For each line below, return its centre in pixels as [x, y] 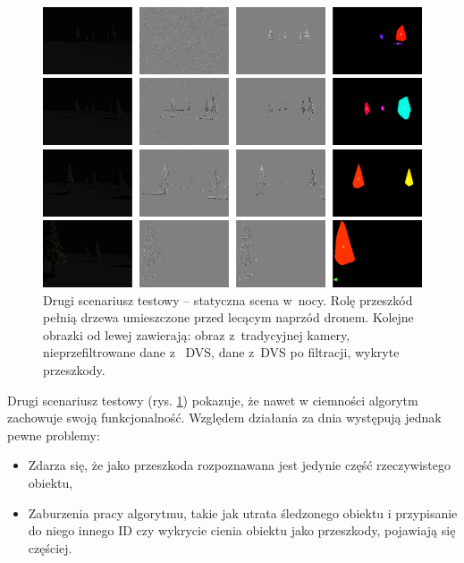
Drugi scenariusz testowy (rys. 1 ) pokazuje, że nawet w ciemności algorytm [213, 400]
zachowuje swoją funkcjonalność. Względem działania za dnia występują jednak [224, 418]
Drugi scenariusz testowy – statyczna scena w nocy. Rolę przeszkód [228, 299]
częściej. [50, 547]
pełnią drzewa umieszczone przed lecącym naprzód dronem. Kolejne [228, 317]
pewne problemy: [54, 435]
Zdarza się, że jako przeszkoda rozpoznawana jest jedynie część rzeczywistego [239, 465]
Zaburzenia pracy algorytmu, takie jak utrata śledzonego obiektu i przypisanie [243, 512]
